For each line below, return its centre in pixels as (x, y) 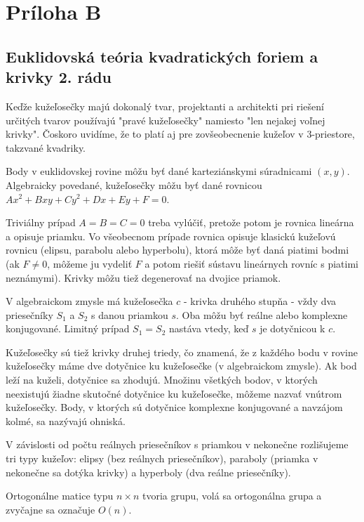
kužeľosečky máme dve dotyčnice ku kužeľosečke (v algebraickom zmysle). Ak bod (181, 366)
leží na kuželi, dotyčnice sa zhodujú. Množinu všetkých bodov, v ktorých (162, 380)
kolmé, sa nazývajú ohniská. (66, 420)
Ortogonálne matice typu (60, 496)
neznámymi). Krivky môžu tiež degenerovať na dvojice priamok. (143, 277)
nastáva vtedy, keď (209, 328)
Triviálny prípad (41, 222)
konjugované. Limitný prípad (68, 328)
